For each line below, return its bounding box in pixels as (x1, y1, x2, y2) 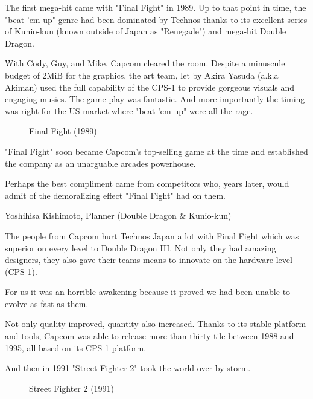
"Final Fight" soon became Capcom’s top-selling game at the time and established (5, 144, 308, 157)
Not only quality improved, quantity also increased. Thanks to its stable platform (5, 317, 306, 330)
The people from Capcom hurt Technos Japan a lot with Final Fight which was (5, 229, 299, 242)
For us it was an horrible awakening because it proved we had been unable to (5, 285, 291, 298)
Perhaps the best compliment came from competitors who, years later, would (5, 177, 289, 190)
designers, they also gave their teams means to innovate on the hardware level (5, 253, 292, 266)
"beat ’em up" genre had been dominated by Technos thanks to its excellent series (5, 13, 308, 25)
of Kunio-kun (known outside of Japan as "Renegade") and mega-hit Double (5, 25, 286, 37)
